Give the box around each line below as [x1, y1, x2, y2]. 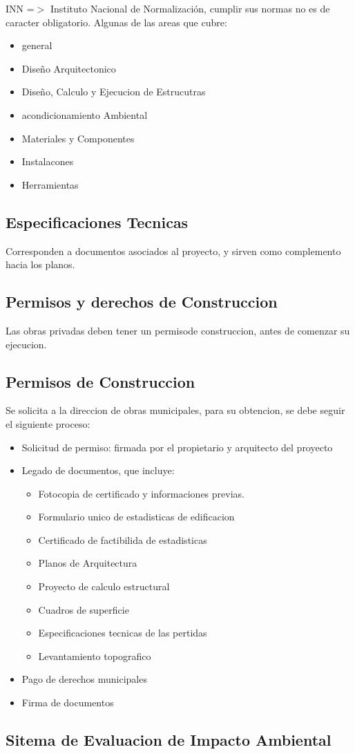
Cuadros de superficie [38, 602, 129, 616]
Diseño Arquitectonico [21, 61, 116, 75]
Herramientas [21, 177, 79, 191]
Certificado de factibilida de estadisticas [38, 532, 207, 547]
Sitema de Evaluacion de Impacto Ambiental [6, 729, 332, 751]
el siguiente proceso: [6, 416, 90, 431]
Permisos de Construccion [6, 370, 195, 392]
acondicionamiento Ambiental [21, 107, 148, 122]
